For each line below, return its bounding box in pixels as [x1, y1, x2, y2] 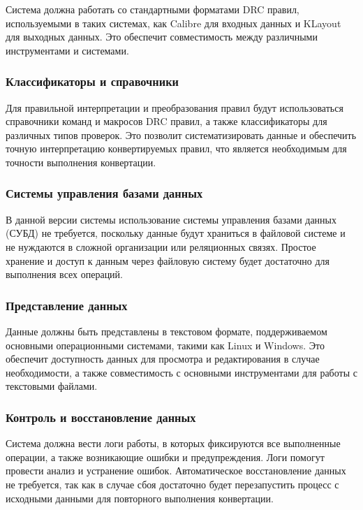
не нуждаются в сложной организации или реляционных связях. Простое [6, 239, 316, 254]
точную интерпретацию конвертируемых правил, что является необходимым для [6, 141, 347, 156]
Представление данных [6, 296, 128, 314]
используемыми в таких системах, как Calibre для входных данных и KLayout [6, 15, 341, 30]
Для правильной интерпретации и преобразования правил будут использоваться [6, 100, 343, 115]
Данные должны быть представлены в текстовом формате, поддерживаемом [6, 323, 327, 338]
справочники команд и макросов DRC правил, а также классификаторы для [6, 114, 327, 129]
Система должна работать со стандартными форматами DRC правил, [6, 2, 299, 16]
